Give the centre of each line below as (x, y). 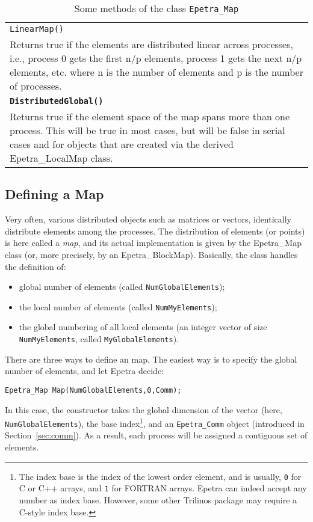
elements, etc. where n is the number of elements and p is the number (156, 72)
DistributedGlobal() (57, 101)
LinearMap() (37, 29)
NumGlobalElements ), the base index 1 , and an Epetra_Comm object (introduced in (155, 422)
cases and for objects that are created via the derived (122, 144)
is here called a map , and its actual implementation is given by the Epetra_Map (153, 243)
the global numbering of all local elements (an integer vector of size (143, 327)
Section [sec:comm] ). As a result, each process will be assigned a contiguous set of (156, 435)
